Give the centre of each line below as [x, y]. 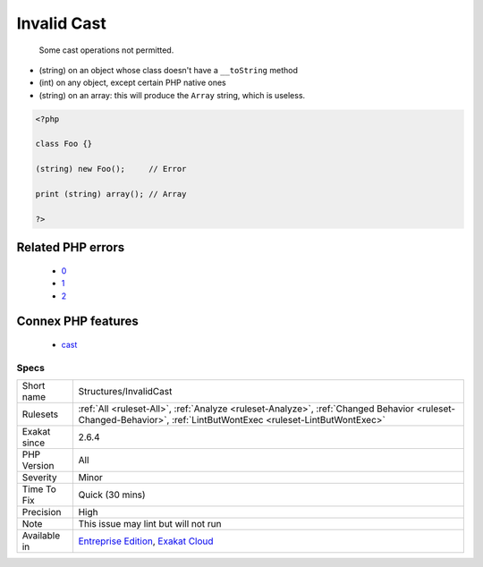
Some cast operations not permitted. [106, 50]
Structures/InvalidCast [125, 392]
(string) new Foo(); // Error [111, 169]
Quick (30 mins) [112, 495]
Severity [39, 478]
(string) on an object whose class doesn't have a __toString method [169, 70]
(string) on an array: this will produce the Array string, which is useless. [172, 95]
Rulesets [40, 414]
